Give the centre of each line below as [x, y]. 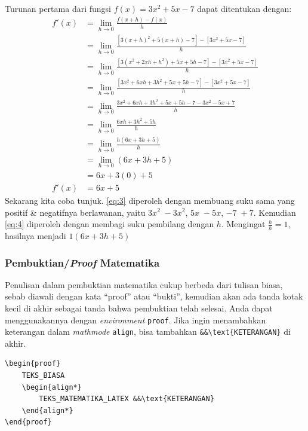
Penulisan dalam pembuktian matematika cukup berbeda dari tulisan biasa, [144, 284]
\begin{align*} [52, 387]
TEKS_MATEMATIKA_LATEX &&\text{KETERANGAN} [127, 399]
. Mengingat [243, 224]
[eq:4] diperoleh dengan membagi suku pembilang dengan [110, 224]
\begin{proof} [33, 364]
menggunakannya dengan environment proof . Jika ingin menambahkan [135, 320]
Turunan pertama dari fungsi [58, 8]
